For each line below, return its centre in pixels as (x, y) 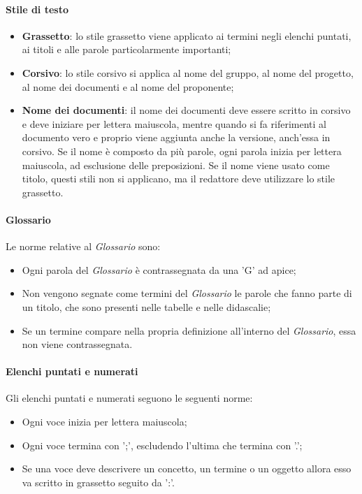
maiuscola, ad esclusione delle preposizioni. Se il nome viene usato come (176, 165)
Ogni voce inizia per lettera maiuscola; (104, 422)
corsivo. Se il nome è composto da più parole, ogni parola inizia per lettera (182, 151)
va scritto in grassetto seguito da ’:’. (98, 482)
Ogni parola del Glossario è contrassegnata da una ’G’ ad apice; (159, 269)
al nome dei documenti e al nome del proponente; (128, 86)
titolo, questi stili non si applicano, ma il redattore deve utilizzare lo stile (179, 179)
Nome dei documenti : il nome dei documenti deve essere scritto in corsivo (186, 110)
